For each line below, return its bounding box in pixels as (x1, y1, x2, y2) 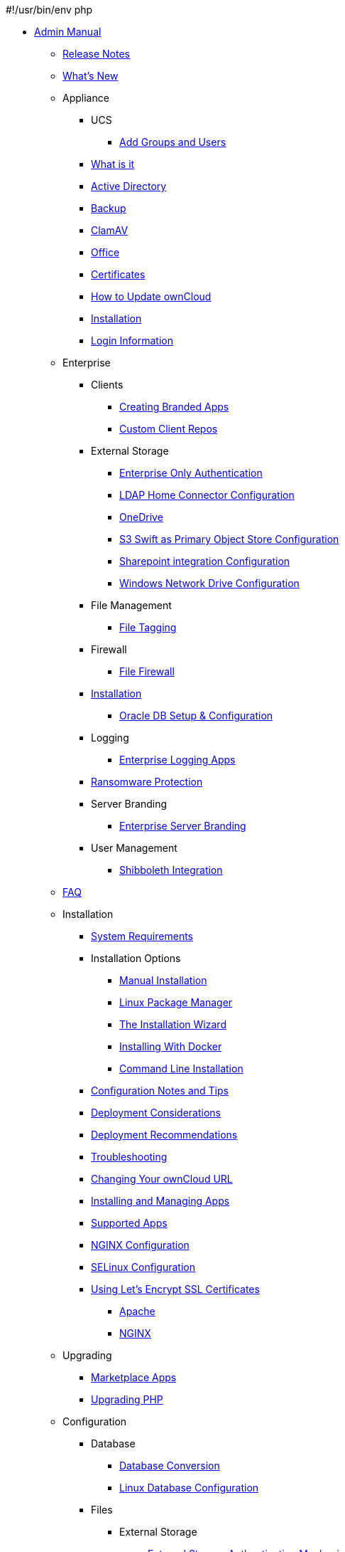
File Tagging (119, 621, 177, 633)
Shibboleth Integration (119, 864, 223, 876)
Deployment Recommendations (91, 1129, 238, 1141)
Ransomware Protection (91, 776, 203, 788)
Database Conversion (119, 1459, 220, 1472)
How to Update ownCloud (91, 290, 212, 302)
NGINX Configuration (91, 1239, 190, 1251)
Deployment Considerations (91, 1107, 221, 1119)
